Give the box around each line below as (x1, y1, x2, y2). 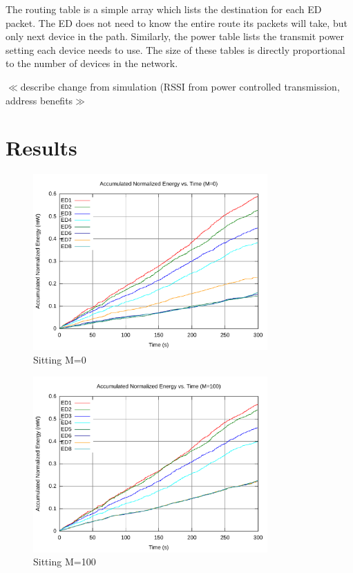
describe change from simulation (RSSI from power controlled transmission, (20, 79, 340, 93)
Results (6, 133, 77, 162)
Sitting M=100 (33, 554, 96, 569)
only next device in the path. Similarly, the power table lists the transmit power (6, 29, 345, 44)
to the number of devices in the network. (6, 56, 178, 71)
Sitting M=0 (33, 352, 86, 366)
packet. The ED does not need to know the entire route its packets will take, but (6, 15, 347, 30)
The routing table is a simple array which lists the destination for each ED (6, 2, 322, 16)
